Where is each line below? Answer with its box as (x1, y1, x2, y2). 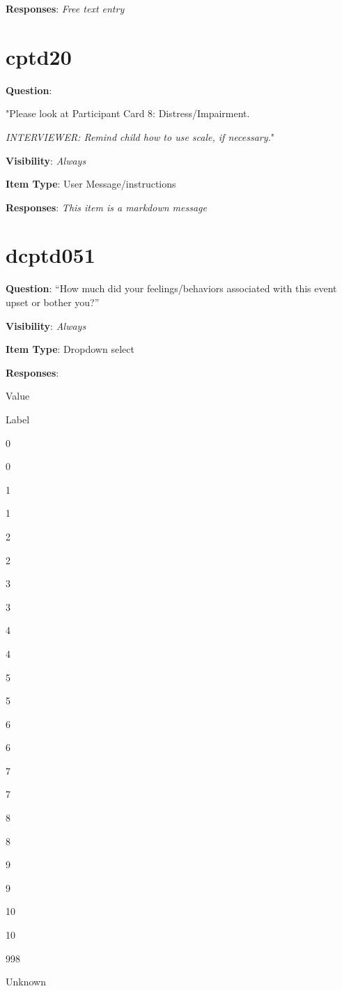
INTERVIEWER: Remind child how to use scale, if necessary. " (6, 129, 275, 144)
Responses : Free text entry (6, 1, 125, 15)
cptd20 (6, 42, 72, 70)
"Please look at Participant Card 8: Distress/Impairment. (6, 106, 250, 121)
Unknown (6, 974, 46, 989)
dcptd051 (6, 241, 95, 269)
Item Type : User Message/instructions (6, 176, 176, 191)
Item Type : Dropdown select (6, 342, 134, 356)
